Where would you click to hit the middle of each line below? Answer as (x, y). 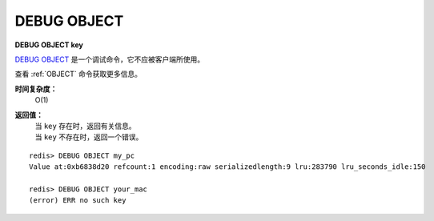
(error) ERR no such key (78, 201)
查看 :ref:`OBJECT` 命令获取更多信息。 (78, 74)
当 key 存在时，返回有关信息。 (85, 126)
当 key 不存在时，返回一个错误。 (89, 137)
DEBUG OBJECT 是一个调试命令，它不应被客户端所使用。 (109, 59)
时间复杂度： (36, 89)
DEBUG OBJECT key (49, 45)
